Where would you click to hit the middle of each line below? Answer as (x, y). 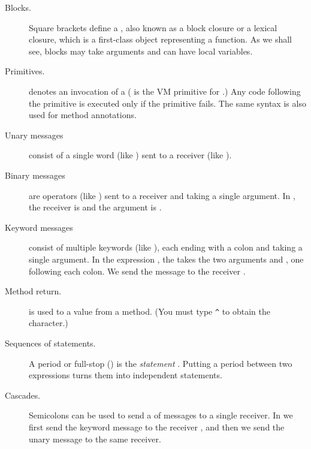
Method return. (33, 291)
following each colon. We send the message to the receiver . (137, 271)
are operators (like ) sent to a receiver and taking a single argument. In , (162, 195)
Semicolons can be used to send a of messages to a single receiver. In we (161, 415)
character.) (49, 323)
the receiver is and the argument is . (95, 207)
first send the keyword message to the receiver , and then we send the (157, 427)
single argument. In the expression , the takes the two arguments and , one (166, 259)
